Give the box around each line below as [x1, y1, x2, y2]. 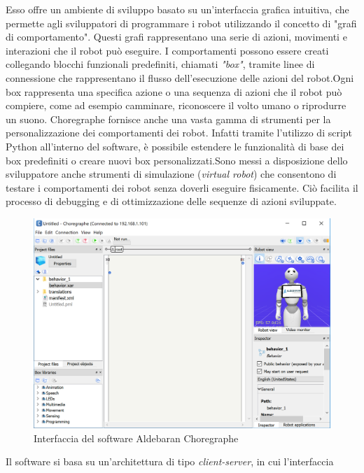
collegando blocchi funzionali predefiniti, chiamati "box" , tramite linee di [6, 57, 315, 71]
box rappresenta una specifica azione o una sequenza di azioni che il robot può [6, 84, 342, 99]
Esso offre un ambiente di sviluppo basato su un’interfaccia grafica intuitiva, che [6, 2, 349, 16]
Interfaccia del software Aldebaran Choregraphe [34, 430, 239, 445]
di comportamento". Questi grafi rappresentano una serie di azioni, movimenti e [6, 29, 347, 44]
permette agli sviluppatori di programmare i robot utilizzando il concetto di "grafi [6, 15, 357, 30]
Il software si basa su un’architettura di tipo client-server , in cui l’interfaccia [6, 454, 334, 469]
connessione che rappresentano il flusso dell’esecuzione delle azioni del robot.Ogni [6, 70, 354, 85]
